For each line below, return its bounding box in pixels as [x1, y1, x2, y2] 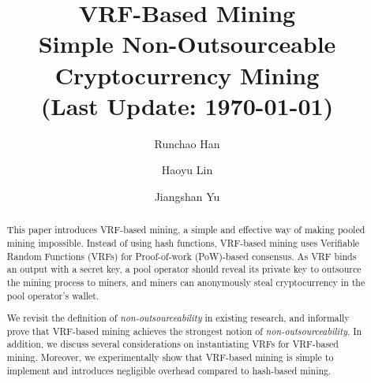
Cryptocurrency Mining [54, 58, 320, 91]
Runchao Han [154, 135, 220, 151]
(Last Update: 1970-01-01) [40, 89, 334, 121]
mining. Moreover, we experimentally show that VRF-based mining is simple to [6, 351, 334, 364]
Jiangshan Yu [154, 188, 220, 204]
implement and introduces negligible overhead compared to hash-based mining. [6, 363, 332, 377]
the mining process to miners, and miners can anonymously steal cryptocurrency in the [6, 275, 365, 288]
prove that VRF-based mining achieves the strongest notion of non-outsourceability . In [6, 324, 362, 337]
